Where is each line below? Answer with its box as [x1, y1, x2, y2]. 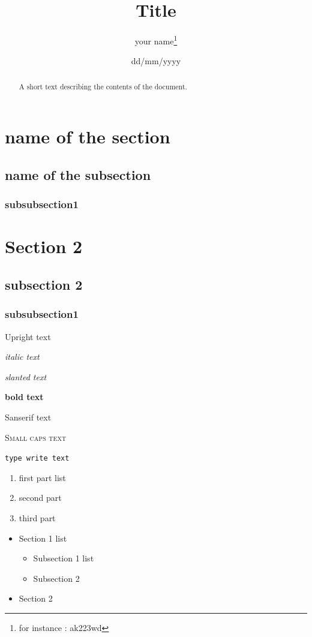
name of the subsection [5, 166, 151, 184]
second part [19, 491, 62, 504]
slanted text [5, 370, 47, 383]
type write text [5, 454, 70, 463]
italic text [5, 350, 40, 363]
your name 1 [134, 33, 178, 47]
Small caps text [5, 431, 67, 443]
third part [19, 512, 56, 524]
